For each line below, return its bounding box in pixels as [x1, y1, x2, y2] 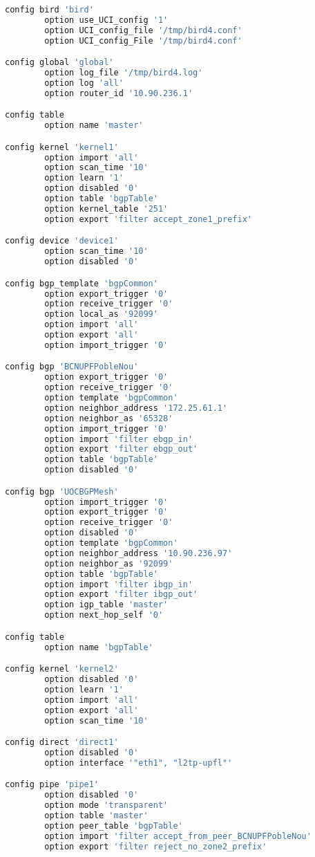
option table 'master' [44, 810, 149, 820]
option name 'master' [44, 120, 144, 131]
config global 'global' [5, 57, 114, 68]
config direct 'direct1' [5, 737, 119, 748]
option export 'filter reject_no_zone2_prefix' [44, 841, 267, 851]
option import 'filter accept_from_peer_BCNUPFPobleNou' [44, 831, 312, 841]
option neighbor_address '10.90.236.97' [44, 548, 233, 558]
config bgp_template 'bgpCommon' [5, 278, 158, 288]
